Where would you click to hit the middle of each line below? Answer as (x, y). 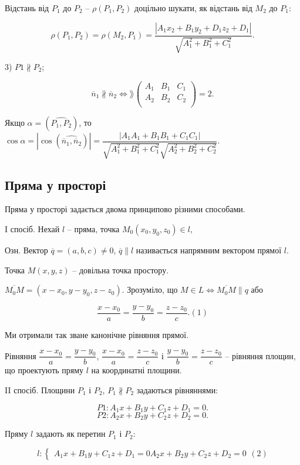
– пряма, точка (93, 228)
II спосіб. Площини (40, 389)
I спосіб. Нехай (32, 228)
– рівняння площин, (260, 355)
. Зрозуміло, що (150, 290)
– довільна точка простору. (121, 270)
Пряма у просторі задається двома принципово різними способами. (125, 209)
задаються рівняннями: (177, 389)
